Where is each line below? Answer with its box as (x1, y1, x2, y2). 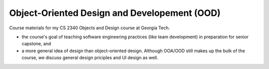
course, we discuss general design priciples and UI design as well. (21, 55, 158, 61)
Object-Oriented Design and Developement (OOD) (9, 7, 221, 18)
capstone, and (21, 41, 51, 47)
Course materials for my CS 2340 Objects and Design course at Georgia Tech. (9, 25, 170, 31)
